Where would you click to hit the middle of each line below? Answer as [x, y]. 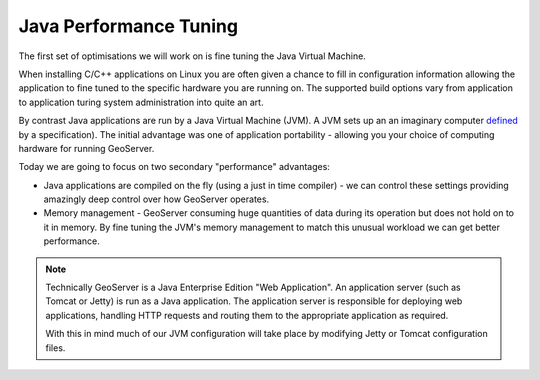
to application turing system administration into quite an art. [141, 102]
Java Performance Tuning [128, 26]
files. [55, 347]
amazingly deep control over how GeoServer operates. [156, 199]
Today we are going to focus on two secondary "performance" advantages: [174, 167]
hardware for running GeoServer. [86, 148]
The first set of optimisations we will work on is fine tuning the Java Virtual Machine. [192, 56]
